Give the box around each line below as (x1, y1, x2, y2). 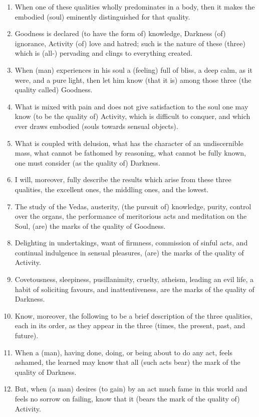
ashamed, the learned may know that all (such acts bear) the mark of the (15, 357, 240, 367)
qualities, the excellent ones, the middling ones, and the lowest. (15, 184, 209, 194)
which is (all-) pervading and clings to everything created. (15, 48, 192, 58)
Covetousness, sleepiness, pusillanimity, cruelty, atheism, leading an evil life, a (15, 274, 254, 285)
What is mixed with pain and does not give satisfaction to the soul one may (15, 101, 248, 111)
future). (15, 330, 39, 341)
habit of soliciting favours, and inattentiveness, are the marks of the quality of (15, 284, 254, 294)
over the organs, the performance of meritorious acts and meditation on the (15, 211, 247, 221)
